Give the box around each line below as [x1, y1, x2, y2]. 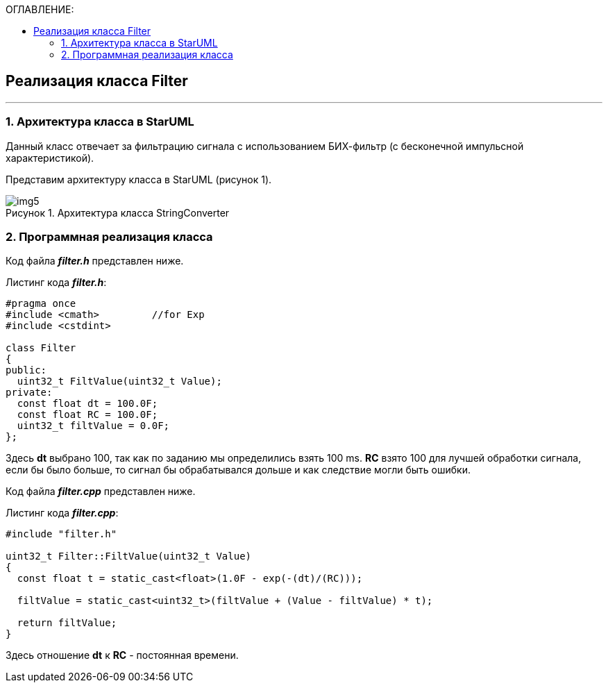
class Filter [6, 342, 76, 354]
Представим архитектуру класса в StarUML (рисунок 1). [6, 173, 272, 185]
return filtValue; [17, 617, 117, 629]
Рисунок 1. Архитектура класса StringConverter [6, 206, 230, 219]
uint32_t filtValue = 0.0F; [17, 420, 170, 432]
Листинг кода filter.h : [6, 276, 107, 289]
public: [6, 364, 47, 376]
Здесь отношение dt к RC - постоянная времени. [6, 649, 239, 662]
